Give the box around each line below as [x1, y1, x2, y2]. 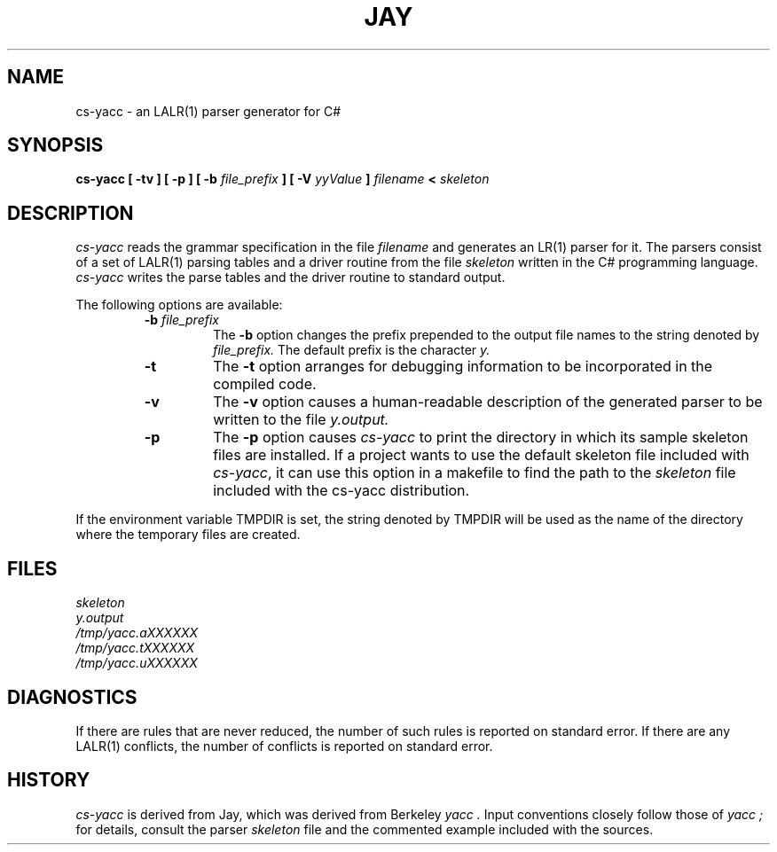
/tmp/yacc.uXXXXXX [75, 655, 198, 671]
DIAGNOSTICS [7, 685, 137, 708]
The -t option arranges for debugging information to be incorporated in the [213, 357, 713, 376]
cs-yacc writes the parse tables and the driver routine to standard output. [75, 270, 506, 285]
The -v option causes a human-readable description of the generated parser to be [213, 393, 763, 411]
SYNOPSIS [7, 134, 104, 157]
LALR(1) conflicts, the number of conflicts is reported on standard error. [75, 738, 493, 754]
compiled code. [213, 375, 317, 394]
